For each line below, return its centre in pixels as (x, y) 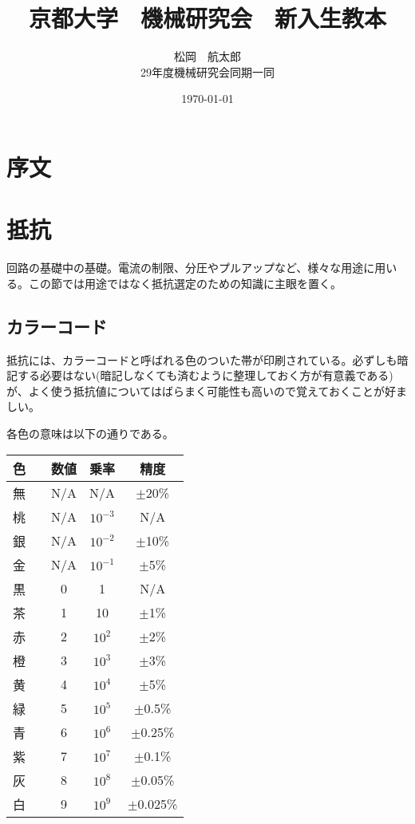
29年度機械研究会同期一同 (207, 71)
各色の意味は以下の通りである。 (90, 433)
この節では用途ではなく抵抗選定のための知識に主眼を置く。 (185, 283)
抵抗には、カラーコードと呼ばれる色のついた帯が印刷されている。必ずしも (202, 359)
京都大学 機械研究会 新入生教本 (207, 18)
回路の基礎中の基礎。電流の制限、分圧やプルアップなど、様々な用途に (191, 268)
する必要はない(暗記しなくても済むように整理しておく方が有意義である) (205, 375)
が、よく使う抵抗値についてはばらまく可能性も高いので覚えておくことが (196, 390)
